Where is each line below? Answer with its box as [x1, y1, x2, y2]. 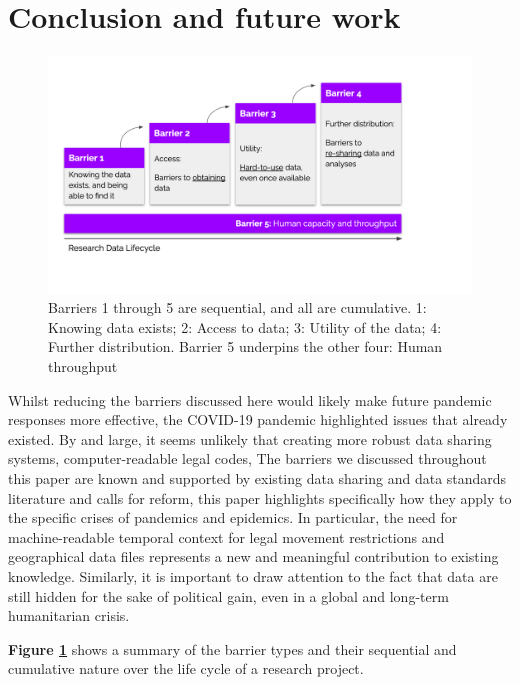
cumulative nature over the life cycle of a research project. [8, 658, 364, 679]
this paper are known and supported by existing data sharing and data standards [8, 467, 507, 488]
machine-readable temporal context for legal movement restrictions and [8, 526, 445, 547]
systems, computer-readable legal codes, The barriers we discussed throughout [8, 448, 487, 469]
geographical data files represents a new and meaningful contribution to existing [8, 546, 499, 567]
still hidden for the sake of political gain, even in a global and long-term [8, 585, 449, 606]
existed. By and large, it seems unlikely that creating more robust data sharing [8, 428, 492, 449]
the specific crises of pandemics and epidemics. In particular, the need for [8, 507, 458, 528]
